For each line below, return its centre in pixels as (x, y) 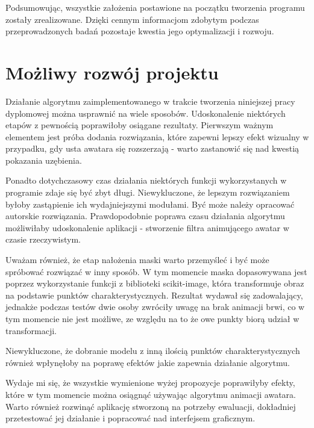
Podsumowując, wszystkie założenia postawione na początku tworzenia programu (155, 7)
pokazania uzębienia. (44, 160)
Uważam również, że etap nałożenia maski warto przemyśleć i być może (137, 260)
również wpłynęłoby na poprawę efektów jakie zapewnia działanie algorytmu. (148, 362)
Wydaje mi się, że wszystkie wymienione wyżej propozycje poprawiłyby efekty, (150, 383)
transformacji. (31, 330)
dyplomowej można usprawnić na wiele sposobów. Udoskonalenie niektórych (146, 113)
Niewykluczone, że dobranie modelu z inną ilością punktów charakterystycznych (153, 351)
